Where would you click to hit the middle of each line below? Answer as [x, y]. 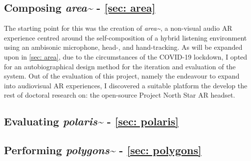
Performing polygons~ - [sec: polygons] [103, 150]
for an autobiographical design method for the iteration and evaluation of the [120, 66]
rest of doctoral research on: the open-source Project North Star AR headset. [120, 95]
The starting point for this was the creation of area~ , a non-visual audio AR [118, 28]
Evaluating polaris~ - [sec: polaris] [91, 121]
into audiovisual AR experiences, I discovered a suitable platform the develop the [126, 85]
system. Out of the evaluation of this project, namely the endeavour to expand [122, 76]
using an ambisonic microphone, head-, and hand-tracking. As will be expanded [123, 47]
